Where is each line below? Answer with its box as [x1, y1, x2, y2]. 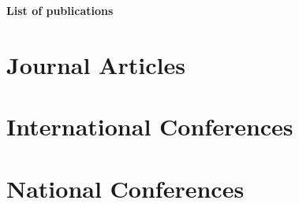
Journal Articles [6, 48, 185, 80]
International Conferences [6, 110, 293, 143]
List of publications [6, 2, 114, 18]
